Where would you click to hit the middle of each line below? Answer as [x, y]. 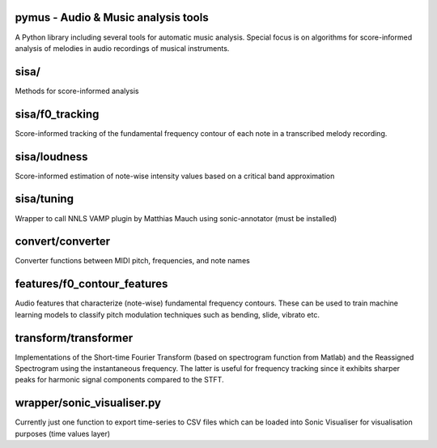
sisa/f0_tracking [57, 114]
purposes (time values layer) [63, 433]
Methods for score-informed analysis [77, 91]
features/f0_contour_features [91, 284]
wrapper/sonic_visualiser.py [88, 403]
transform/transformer [74, 337]
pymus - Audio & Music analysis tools [112, 17]
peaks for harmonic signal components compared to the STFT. [119, 380]
